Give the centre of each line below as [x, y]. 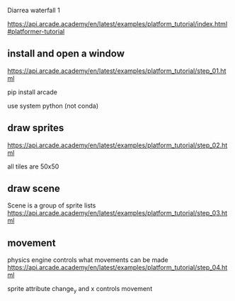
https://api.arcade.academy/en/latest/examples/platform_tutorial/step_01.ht [117, 71]
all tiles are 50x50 [33, 166]
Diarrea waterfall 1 [34, 10]
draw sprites [36, 128]
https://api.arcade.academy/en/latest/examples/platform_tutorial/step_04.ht [117, 268]
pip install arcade [33, 92]
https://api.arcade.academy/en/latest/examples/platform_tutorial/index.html [117, 24]
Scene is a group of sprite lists [52, 205]
